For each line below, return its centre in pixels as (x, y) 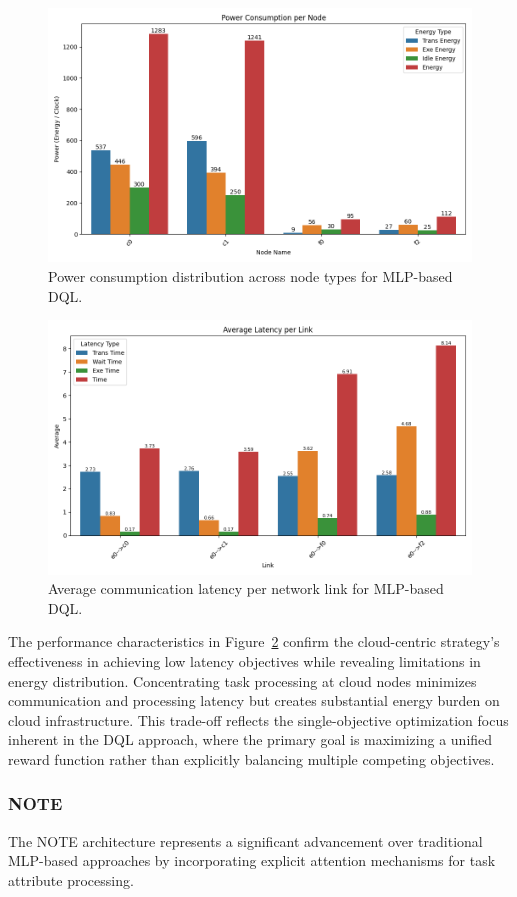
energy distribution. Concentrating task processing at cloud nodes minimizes (242, 680)
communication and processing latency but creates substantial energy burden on (254, 700)
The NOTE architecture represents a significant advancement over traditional (245, 840)
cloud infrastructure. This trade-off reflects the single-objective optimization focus (258, 719)
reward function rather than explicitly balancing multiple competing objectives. (251, 758)
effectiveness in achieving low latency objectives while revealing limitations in (244, 660)
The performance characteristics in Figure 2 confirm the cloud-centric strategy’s (254, 641)
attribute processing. (71, 879)
